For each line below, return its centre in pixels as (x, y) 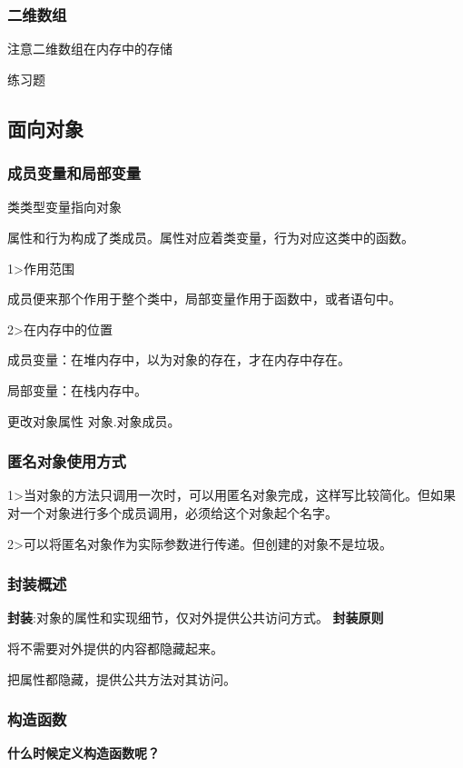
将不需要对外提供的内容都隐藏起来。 (115, 648)
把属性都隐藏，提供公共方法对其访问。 (122, 678)
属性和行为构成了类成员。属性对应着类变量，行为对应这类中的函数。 (211, 237)
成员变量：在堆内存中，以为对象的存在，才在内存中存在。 (179, 359)
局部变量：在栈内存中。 (77, 389)
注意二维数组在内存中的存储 (90, 49)
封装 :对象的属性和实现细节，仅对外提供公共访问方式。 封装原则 (196, 618)
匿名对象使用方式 (67, 461)
